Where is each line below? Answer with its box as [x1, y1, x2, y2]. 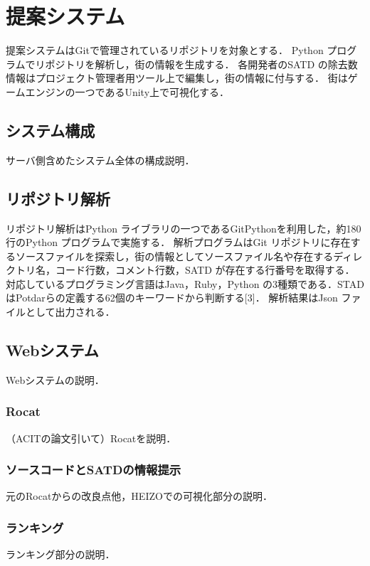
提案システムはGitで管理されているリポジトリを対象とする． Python [6, 43, 324, 58]
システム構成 [6, 119, 95, 141]
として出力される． [25, 304, 115, 319]
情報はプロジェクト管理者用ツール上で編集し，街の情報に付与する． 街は [6, 70, 348, 85]
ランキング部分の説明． [6, 547, 115, 562]
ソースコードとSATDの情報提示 [6, 461, 181, 479]
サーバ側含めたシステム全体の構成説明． [6, 152, 195, 167]
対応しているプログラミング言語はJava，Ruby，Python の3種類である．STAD [6, 276, 364, 291]
